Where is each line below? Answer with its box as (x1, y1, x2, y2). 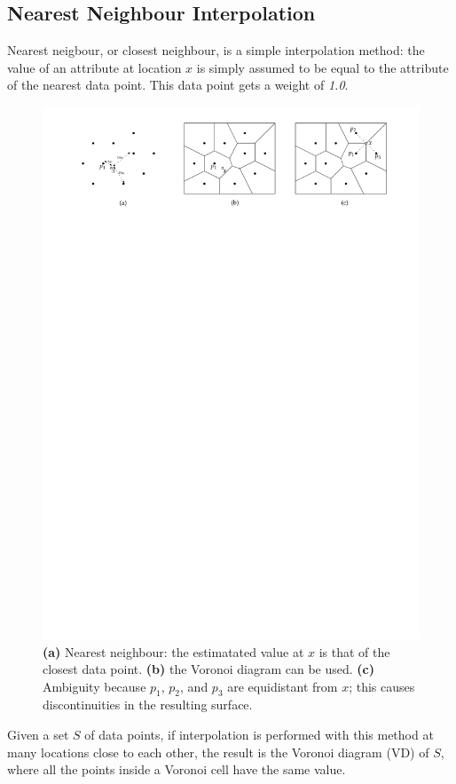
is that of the (318, 642, 390, 661)
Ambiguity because (43, 677, 146, 695)
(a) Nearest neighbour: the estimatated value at (43, 642, 304, 661)
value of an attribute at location (7, 58, 182, 76)
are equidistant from (227, 677, 338, 695)
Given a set (7, 725, 69, 744)
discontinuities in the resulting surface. (43, 695, 253, 714)
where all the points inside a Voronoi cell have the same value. (7, 760, 346, 779)
